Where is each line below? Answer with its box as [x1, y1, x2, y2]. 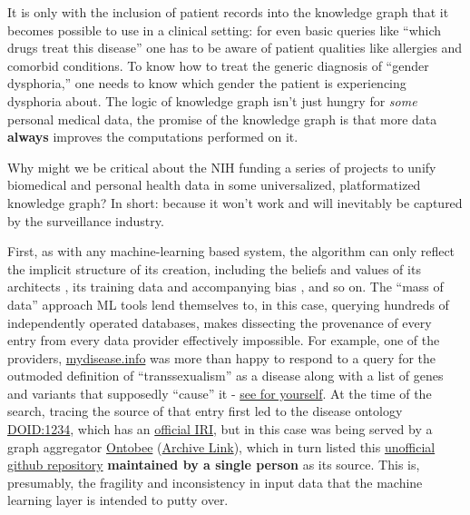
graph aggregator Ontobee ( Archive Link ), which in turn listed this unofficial [7, 437, 436, 456]
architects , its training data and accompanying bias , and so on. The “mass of [7, 277, 444, 296]
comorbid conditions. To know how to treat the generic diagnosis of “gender [7, 55, 429, 74]
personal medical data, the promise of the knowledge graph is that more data [7, 109, 437, 128]
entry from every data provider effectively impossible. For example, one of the [7, 331, 440, 350]
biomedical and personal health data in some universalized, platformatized [7, 175, 421, 194]
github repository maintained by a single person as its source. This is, [7, 455, 420, 474]
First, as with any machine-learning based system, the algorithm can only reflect [7, 242, 455, 261]
